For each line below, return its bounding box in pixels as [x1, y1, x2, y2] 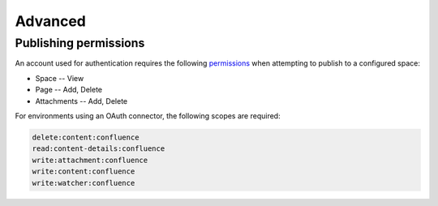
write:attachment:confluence [32, 155, 148, 165]
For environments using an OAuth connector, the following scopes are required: [15, 110, 281, 121]
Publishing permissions [15, 36, 145, 50]
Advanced [15, 12, 87, 30]
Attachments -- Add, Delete [35, 96, 128, 105]
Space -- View [35, 73, 84, 83]
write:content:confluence [32, 167, 135, 176]
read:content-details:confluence [32, 144, 165, 153]
